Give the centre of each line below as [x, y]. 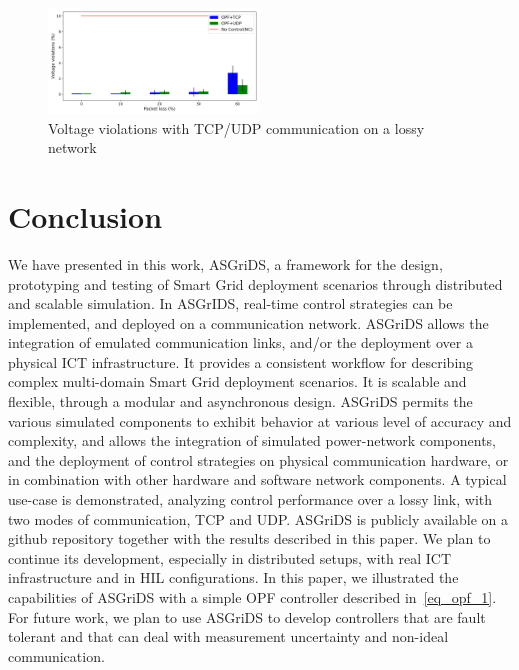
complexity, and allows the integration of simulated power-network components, [252, 440]
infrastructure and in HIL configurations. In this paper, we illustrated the [233, 577]
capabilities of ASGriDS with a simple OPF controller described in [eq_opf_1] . [252, 597]
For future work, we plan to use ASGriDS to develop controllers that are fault [247, 616]
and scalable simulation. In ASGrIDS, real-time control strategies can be [230, 303]
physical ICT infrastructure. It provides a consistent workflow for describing [241, 361]
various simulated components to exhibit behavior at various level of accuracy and [260, 420]
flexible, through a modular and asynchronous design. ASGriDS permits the [240, 401]
